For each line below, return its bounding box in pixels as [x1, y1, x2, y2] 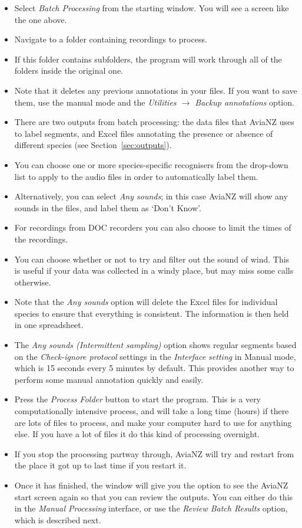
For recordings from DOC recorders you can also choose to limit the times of [14, 221, 291, 234]
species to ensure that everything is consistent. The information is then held [14, 307, 289, 319]
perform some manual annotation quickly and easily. [14, 373, 204, 385]
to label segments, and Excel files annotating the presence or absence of [14, 127, 273, 139]
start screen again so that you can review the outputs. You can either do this [14, 490, 293, 503]
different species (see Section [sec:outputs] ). [14, 139, 172, 151]
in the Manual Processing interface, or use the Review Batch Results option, [14, 502, 288, 514]
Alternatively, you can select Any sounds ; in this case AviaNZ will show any [14, 190, 288, 202]
